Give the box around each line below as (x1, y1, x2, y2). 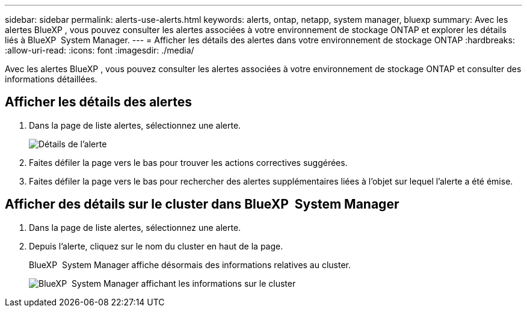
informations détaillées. (5, 74, 97, 84)
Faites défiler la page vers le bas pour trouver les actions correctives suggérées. (29, 157, 348, 168)
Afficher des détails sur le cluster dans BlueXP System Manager (5, 197, 399, 212)
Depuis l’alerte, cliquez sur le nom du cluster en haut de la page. (29, 240, 283, 251)
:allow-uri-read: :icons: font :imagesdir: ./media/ (5, 45, 194, 55)
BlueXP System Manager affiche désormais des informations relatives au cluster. (29, 259, 351, 270)
